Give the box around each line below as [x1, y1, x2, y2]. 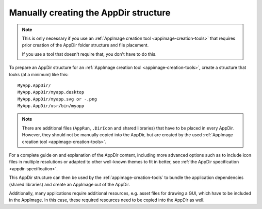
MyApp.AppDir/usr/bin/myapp [17, 103, 84, 109]
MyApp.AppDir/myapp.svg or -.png [17, 96, 97, 102]
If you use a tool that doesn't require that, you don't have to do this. [22, 51, 157, 57]
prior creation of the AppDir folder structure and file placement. [22, 42, 149, 48]
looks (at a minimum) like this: [9, 71, 69, 77]
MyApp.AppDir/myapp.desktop [17, 90, 84, 95]
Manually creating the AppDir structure [9, 7, 171, 18]
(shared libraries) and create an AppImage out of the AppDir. [9, 181, 131, 187]
